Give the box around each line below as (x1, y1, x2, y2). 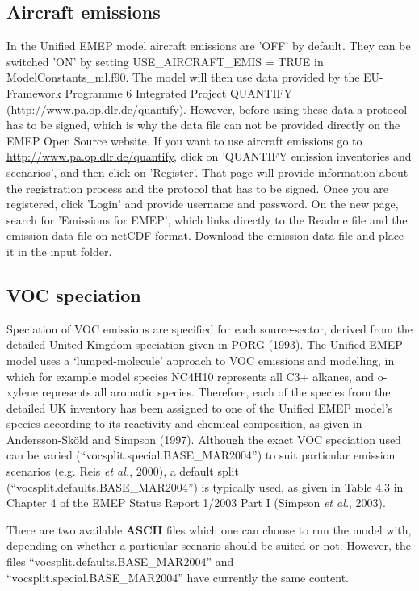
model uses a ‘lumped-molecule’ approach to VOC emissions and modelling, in (6, 351, 395, 368)
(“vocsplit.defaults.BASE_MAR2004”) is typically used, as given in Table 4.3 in (6, 478, 404, 495)
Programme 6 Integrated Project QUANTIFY (65, 84, 293, 101)
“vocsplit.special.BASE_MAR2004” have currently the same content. (6, 568, 349, 585)
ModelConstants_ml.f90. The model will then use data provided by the (6, 69, 360, 86)
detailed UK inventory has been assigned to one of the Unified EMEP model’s (6, 399, 393, 416)
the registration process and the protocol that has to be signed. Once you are (6, 179, 389, 196)
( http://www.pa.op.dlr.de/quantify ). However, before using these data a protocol (6, 100, 408, 117)
